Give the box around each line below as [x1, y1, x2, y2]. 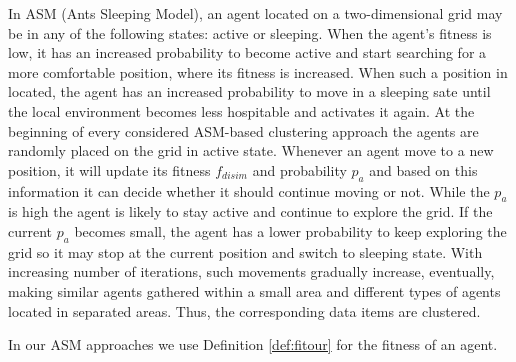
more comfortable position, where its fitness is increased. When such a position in [8, 61, 508, 82]
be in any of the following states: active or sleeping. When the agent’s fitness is [8, 22, 492, 43]
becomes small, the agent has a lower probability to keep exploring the [74, 220, 507, 241]
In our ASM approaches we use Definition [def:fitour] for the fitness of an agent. [8, 334, 498, 355]
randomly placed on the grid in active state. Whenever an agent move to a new [8, 140, 494, 161]
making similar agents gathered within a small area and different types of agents [8, 280, 501, 301]
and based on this [369, 159, 478, 180]
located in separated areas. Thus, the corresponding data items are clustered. [8, 300, 481, 321]
